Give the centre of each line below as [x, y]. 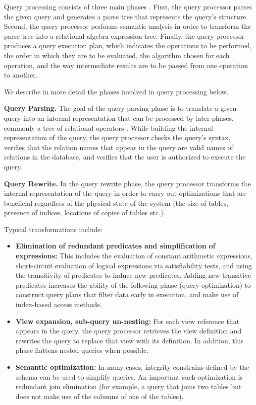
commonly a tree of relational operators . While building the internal [109, 127]
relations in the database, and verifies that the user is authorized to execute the [125, 157]
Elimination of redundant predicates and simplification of [115, 246]
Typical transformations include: [53, 229]
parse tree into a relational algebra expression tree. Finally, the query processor [124, 36]
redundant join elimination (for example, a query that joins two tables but [128, 386]
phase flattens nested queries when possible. [82, 350]
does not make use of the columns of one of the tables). [100, 396]
